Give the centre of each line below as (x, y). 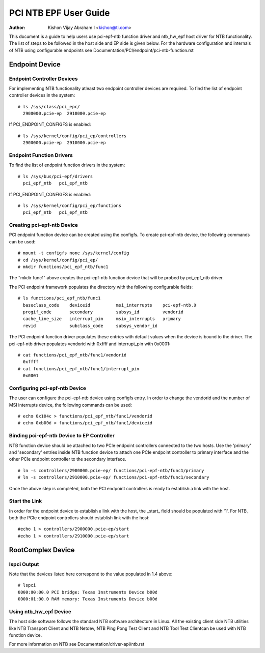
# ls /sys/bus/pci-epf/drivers (55, 176)
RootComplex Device (42, 550)
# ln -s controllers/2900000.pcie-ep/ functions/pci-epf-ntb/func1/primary (111, 470)
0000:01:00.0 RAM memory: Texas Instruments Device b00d (88, 599)
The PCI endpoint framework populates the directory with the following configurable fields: (101, 287)
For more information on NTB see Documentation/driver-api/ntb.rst (77, 644)
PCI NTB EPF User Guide (60, 13)
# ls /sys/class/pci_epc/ (49, 106)
